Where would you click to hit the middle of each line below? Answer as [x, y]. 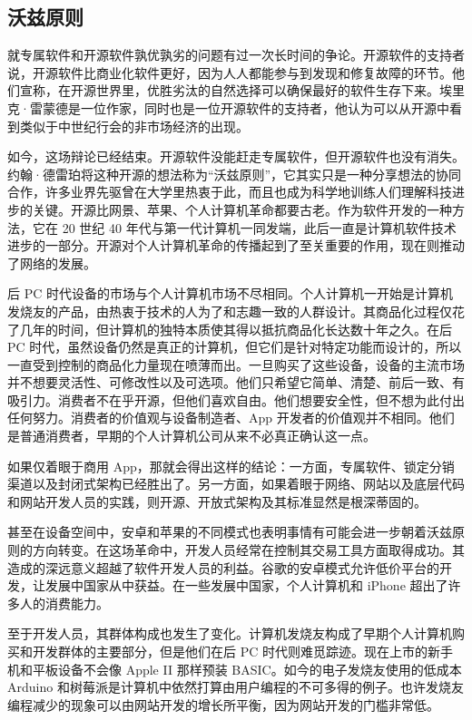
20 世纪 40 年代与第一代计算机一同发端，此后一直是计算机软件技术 [259, 227]
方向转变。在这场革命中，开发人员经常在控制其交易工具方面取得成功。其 [248, 550]
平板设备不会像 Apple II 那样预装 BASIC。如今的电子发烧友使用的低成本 [247, 669]
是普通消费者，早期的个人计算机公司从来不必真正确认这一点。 [192, 436]
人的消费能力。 [64, 603]
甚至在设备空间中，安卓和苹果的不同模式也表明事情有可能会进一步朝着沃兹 [230, 532]
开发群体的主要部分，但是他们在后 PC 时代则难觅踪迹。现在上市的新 [236, 652]
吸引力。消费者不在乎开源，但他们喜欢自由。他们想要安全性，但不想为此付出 [236, 399]
